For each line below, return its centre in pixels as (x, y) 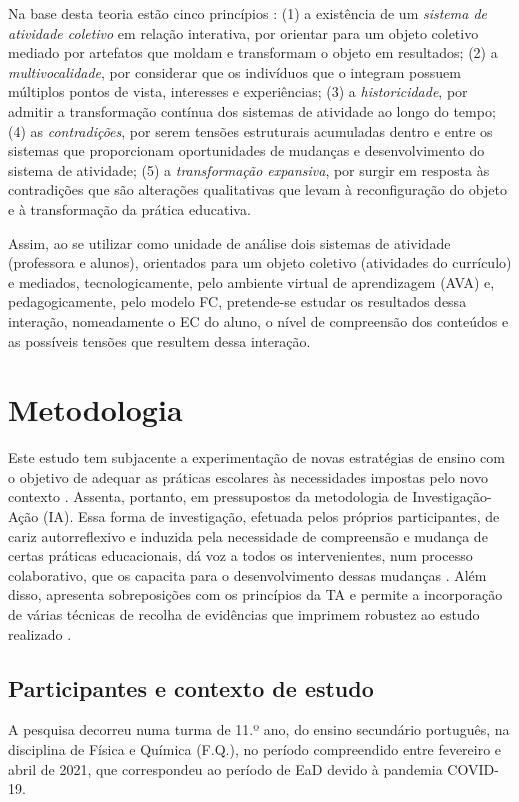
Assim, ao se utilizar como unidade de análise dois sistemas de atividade (229, 242)
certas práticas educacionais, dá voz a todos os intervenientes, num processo (240, 555)
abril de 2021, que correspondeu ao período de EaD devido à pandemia (225, 768)
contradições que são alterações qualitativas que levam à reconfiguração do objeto (257, 189)
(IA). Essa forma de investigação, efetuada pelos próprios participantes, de (271, 516)
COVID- (473, 768)
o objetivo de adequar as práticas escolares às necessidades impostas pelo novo (248, 476)
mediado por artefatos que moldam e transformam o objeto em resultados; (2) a (253, 52)
